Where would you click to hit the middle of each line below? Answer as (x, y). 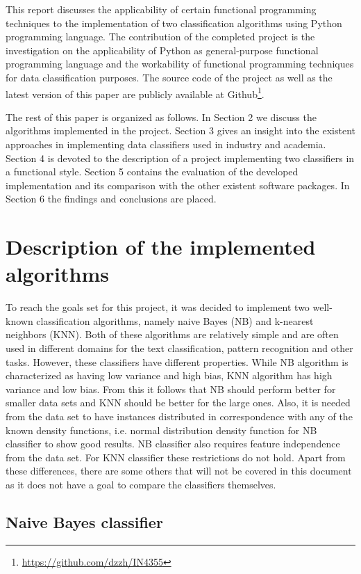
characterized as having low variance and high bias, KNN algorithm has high (169, 375)
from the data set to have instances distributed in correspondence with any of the (179, 416)
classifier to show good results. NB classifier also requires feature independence (173, 444)
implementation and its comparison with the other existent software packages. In (178, 185)
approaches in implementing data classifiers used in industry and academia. (166, 144)
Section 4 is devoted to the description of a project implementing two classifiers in (180, 158)
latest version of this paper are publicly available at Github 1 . (135, 93)
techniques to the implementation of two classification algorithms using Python (174, 23)
